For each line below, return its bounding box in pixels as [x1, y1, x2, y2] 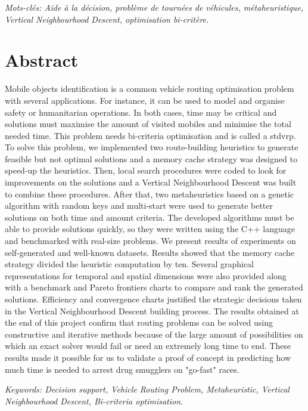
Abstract [5, 48, 79, 72]
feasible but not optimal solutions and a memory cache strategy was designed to [5, 152, 297, 165]
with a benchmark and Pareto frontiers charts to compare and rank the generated [5, 281, 303, 293]
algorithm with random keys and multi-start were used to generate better [5, 199, 273, 212]
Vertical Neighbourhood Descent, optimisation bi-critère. [5, 13, 209, 25]
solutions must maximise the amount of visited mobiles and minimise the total [5, 118, 291, 130]
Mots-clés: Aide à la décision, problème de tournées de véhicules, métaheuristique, [5, 1, 304, 13]
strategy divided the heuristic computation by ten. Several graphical [5, 258, 254, 270]
